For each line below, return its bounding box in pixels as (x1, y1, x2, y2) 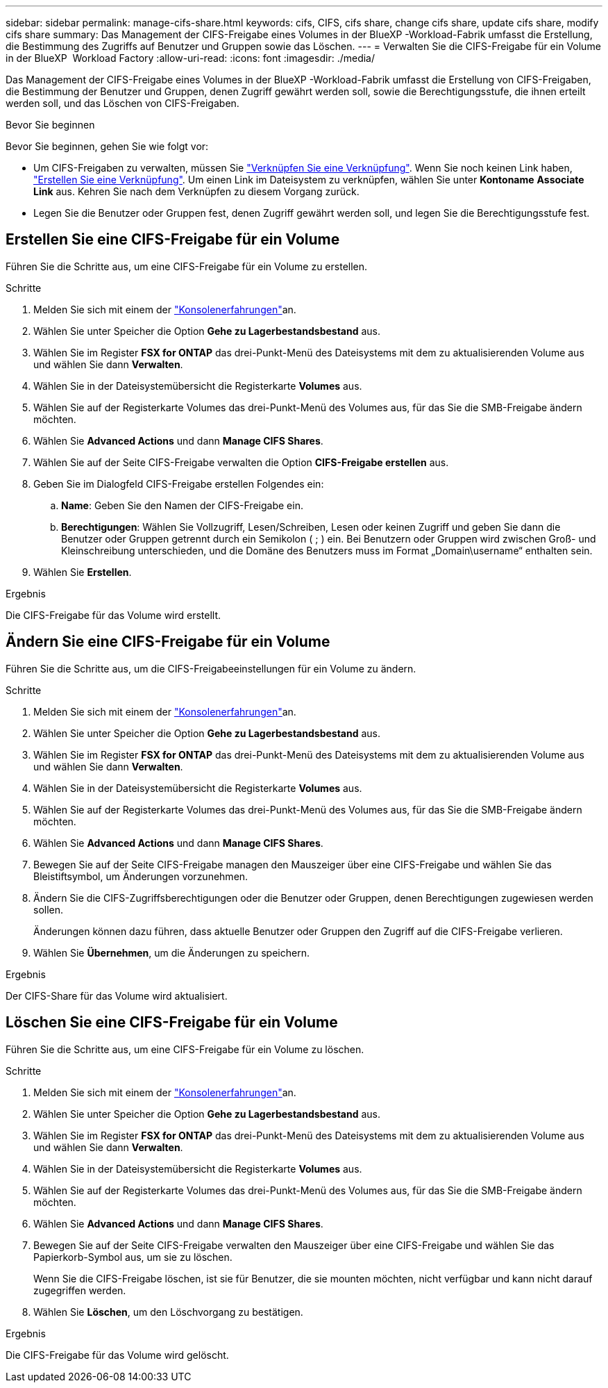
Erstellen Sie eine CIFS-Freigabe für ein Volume (6, 231, 340, 249)
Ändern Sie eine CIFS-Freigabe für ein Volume (6, 633, 330, 651)
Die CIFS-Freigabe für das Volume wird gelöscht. (6, 1348, 229, 1361)
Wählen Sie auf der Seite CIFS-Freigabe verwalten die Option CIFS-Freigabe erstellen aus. (33, 456, 449, 468)
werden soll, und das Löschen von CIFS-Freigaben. (6, 97, 239, 109)
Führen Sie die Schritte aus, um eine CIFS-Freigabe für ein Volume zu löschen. (6, 1043, 364, 1055)
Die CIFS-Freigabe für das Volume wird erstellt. (6, 609, 221, 621)
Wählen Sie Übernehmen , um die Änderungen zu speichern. (33, 946, 310, 959)
